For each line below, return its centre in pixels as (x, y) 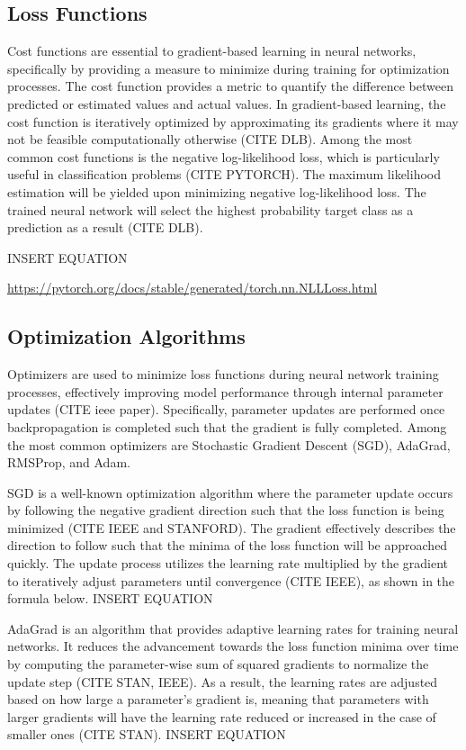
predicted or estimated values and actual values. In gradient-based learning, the (227, 103)
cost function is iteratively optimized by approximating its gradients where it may (233, 121)
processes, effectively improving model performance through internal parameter (225, 391)
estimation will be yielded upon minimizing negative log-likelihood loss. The (217, 191)
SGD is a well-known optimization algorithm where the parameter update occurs (230, 492)
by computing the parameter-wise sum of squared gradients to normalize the (218, 664)
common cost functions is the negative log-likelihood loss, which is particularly (224, 156)
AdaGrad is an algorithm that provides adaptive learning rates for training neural (233, 628)
